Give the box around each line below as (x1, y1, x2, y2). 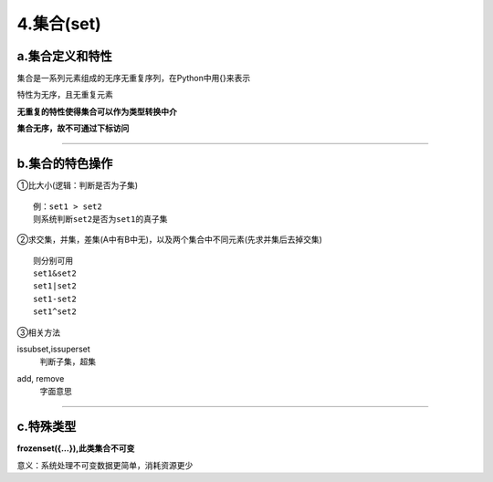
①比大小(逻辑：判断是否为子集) (16, 180, 139, 191)
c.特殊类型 (16, 419, 77, 435)
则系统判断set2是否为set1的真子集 (33, 214, 168, 224)
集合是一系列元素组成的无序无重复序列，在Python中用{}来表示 (16, 73, 251, 84)
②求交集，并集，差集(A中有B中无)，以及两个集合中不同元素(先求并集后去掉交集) (16, 234, 323, 246)
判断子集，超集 (39, 356, 96, 367)
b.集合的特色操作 (16, 156, 113, 172)
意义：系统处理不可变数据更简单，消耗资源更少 (16, 459, 194, 470)
